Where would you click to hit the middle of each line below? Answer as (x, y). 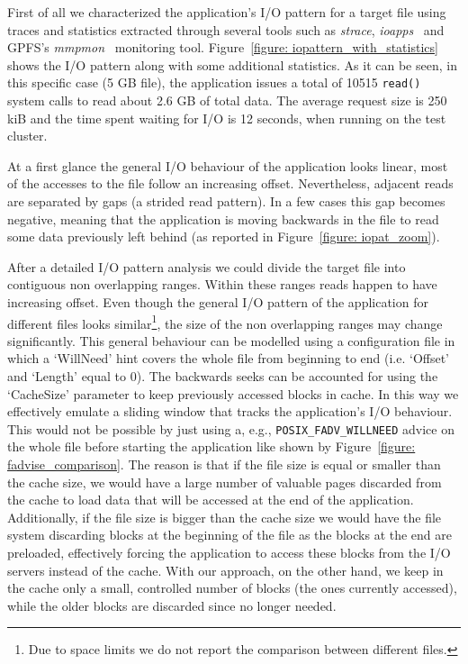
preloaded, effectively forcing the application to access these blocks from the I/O (229, 552)
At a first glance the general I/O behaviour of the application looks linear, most (228, 165)
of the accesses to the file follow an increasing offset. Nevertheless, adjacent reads (230, 183)
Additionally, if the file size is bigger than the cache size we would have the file (225, 517)
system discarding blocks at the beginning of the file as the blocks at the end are (230, 535)
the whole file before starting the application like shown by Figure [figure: (211, 446)
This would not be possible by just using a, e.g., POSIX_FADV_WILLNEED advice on (231, 428)
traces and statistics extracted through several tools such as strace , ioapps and (226, 29)
